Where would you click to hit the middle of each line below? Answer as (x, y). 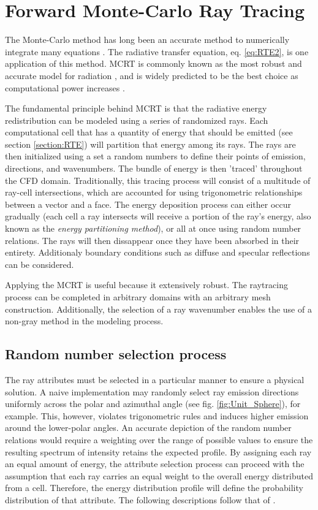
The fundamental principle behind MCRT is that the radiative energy (136, 108)
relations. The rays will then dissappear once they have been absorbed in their (152, 240)
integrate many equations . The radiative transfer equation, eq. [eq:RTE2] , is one (157, 51)
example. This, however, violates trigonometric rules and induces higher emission (157, 415)
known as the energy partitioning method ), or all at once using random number (153, 228)
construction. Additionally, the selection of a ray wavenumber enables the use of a (158, 309)
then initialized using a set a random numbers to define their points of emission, (155, 156)
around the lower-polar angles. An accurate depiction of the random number (148, 428)
